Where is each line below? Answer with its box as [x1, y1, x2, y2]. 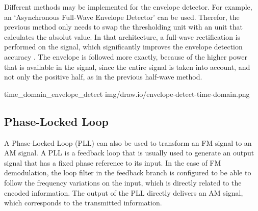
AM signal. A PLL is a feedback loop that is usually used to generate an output [4, 147, 254, 158]
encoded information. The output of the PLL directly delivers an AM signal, [4, 187, 243, 198]
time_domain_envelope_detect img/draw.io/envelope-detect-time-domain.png [4, 88, 250, 99]
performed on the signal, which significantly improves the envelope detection [4, 41, 243, 52]
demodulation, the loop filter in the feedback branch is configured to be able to [4, 167, 251, 178]
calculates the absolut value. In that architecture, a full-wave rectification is [4, 31, 241, 42]
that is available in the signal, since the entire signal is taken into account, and [4, 61, 250, 72]
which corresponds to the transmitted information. [4, 197, 162, 208]
